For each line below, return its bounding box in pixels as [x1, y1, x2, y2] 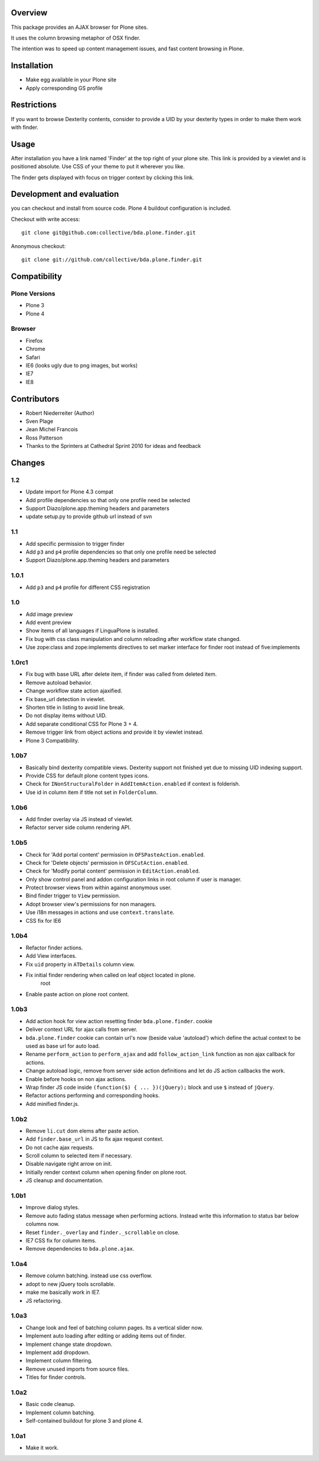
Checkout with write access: [11, 216, 80, 223]
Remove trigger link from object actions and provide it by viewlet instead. [25, 728, 204, 736]
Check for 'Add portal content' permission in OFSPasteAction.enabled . [25, 851, 205, 858]
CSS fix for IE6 [25, 917, 61, 924]
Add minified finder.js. [25, 1100, 80, 1107]
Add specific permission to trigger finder [25, 540, 125, 547]
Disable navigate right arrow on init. [25, 1160, 112, 1167]
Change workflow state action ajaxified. [25, 687, 122, 694]
